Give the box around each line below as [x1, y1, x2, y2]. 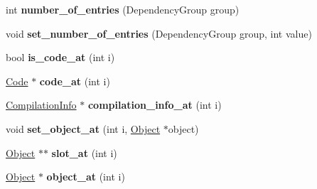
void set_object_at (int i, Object [6, 121, 161, 136]
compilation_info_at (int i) [87, 97, 222, 112]
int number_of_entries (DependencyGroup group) [6, 2, 240, 16]
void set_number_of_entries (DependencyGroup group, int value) [6, 26, 312, 40]
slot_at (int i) [51, 145, 117, 160]
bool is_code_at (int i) [6, 50, 115, 65]
